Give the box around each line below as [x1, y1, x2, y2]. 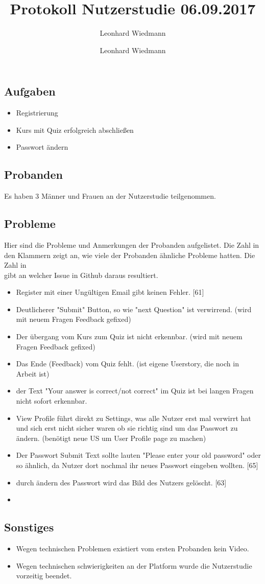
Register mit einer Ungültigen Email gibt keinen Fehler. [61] [16, 287, 204, 297]
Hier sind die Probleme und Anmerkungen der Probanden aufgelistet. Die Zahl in [4, 239, 259, 250]
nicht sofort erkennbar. [16, 395, 87, 406]
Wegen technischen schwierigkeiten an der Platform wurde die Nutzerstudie [16, 560, 252, 571]
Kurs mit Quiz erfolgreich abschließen [16, 124, 134, 135]
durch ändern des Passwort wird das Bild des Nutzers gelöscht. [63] [16, 477, 227, 487]
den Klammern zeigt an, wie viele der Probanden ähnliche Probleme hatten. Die [4, 249, 255, 260]
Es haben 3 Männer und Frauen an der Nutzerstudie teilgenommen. [4, 191, 216, 201]
